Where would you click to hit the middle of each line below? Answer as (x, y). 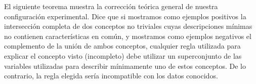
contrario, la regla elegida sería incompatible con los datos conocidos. (111, 76)
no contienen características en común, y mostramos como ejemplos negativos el (128, 36)
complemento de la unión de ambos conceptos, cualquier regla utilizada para (122, 46)
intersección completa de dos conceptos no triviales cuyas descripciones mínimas (128, 26)
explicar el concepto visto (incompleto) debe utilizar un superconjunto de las (123, 55)
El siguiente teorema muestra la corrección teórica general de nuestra (111, 6)
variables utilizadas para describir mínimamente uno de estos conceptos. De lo (125, 66)
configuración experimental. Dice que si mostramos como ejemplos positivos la (125, 16)
